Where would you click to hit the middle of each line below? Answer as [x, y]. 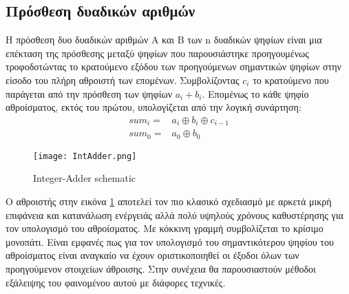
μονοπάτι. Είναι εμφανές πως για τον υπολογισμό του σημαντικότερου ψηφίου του [170, 241]
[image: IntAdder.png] [85, 156]
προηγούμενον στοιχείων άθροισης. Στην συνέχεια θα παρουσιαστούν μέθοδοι [161, 268]
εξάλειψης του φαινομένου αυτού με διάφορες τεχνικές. [116, 282]
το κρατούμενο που [291, 80]
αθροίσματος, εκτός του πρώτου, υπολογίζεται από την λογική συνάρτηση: [154, 107]
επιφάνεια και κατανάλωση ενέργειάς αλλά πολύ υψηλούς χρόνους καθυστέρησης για [174, 214]
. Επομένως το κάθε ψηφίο [255, 93]
